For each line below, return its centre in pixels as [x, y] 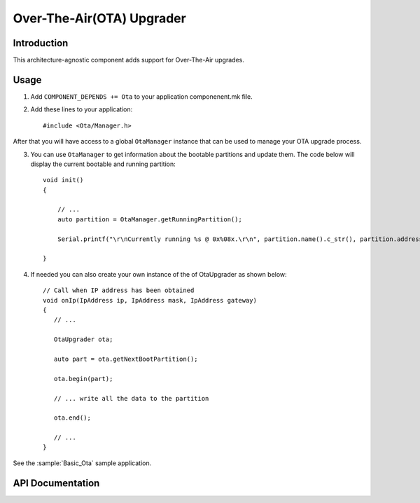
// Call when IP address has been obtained [119, 290]
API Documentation [56, 483]
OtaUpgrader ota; [83, 339]
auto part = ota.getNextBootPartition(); [126, 359]
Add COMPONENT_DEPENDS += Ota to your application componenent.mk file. [142, 96]
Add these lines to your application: [82, 109]
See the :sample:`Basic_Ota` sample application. [82, 463]
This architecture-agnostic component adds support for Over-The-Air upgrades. [128, 60]
